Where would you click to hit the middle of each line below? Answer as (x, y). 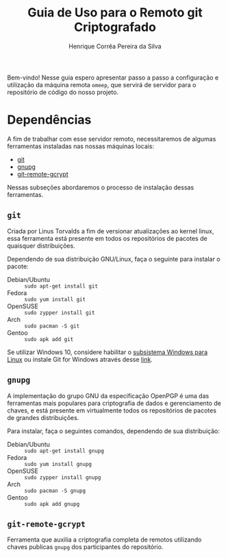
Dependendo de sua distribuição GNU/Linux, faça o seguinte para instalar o (114, 259)
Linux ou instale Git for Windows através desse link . (80, 359)
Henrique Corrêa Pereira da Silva (115, 46)
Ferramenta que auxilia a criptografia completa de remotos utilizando (104, 539)
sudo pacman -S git (52, 326)
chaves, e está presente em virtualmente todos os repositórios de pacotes (112, 410)
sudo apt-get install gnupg (64, 451)
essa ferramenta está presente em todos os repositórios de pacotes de (107, 238)
